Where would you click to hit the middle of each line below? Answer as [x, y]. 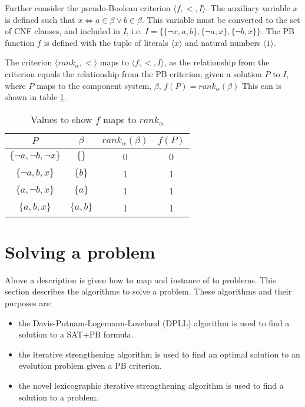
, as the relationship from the [217, 62]
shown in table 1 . [36, 97]
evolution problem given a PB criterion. [90, 365]
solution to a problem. [59, 397]
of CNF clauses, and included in [62, 31]
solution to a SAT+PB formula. [76, 334]
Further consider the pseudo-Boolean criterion [88, 8]
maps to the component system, [94, 85]
